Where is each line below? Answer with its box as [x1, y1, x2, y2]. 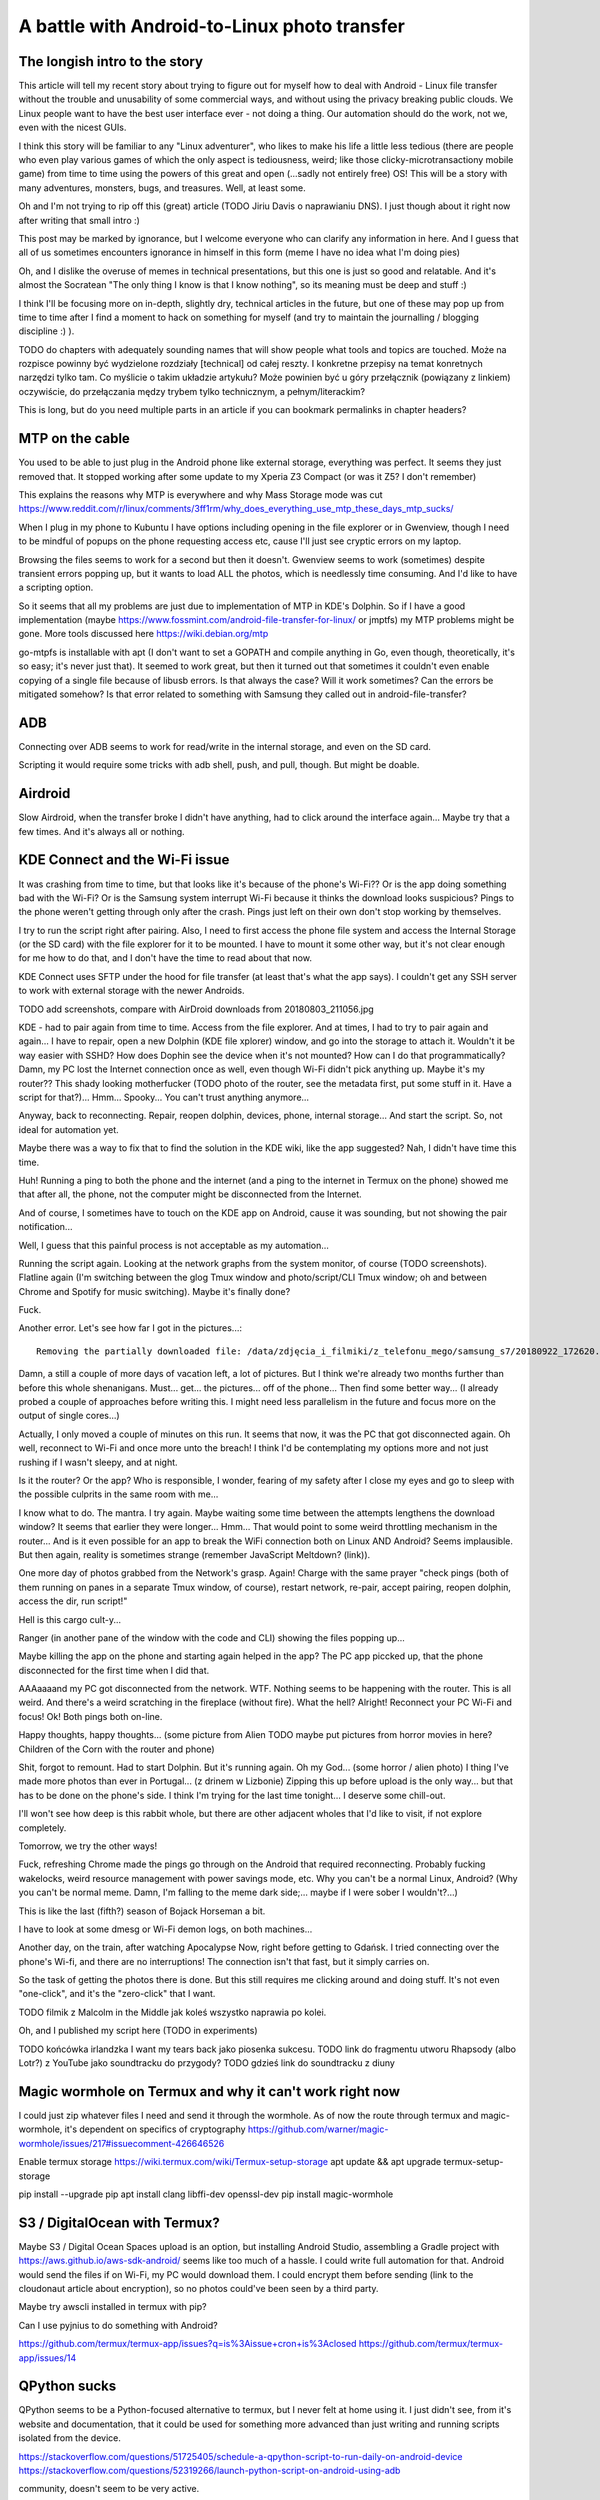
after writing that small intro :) [18, 214, 140, 226]
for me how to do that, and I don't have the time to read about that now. [18, 952, 312, 964]
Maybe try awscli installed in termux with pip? [18, 2301, 207, 2313]
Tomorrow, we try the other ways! [18, 1840, 158, 1852]
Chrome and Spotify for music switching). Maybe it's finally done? [18, 1285, 291, 1297]
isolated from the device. [18, 2432, 122, 2444]
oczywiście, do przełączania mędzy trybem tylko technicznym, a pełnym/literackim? [18, 385, 365, 397]
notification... [18, 1221, 73, 1233]
